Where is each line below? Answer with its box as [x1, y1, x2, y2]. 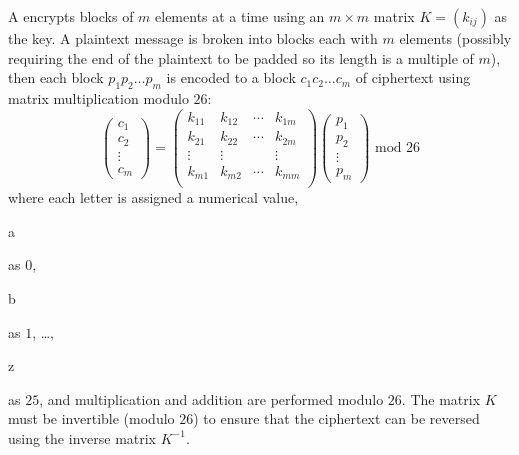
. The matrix [401, 388, 481, 409]
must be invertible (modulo [8, 408, 175, 429]
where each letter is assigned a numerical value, [8, 187, 299, 208]
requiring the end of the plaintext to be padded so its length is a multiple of [8, 47, 474, 68]
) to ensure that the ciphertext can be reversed [193, 408, 480, 429]
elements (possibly [399, 28, 512, 48]
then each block [8, 67, 104, 88]
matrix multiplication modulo [8, 87, 189, 108]
